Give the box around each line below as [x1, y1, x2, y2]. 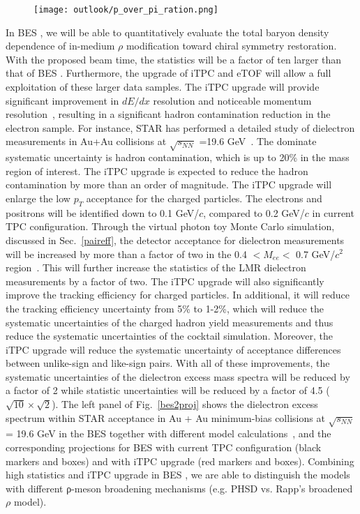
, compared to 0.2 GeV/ [203, 205, 305, 220]
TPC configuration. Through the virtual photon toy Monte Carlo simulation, [6, 219, 335, 234]
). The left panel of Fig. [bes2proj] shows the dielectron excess [52, 397, 318, 411]
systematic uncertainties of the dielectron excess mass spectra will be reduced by [6, 369, 350, 384]
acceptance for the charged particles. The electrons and [86, 190, 322, 205]
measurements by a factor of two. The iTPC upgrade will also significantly [6, 273, 324, 288]
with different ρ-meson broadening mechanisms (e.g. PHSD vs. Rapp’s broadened [6, 481, 353, 495]
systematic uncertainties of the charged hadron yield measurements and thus [6, 315, 333, 329]
